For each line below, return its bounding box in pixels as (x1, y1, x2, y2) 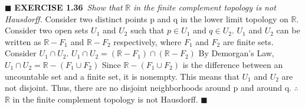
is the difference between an (182, 58, 283, 70)
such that (130, 24, 165, 36)
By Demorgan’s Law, (198, 47, 274, 59)
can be (276, 24, 300, 36)
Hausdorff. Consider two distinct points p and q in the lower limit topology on (5, 12, 288, 25)
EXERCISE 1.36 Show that (14, 1, 123, 13)
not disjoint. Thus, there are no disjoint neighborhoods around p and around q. (5, 81, 291, 94)
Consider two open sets (5, 24, 88, 36)
